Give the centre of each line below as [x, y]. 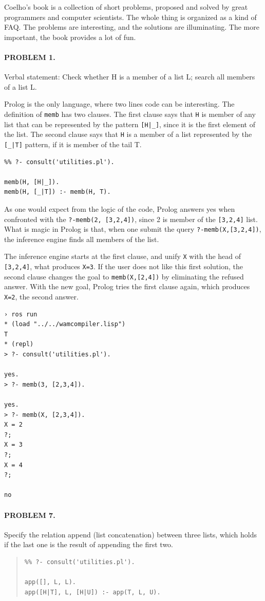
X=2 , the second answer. [41, 297]
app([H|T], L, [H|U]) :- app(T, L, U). [92, 592]
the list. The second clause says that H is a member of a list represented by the [128, 134]
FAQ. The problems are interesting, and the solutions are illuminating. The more [132, 27]
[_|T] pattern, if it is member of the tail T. [73, 144]
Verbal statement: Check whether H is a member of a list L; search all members [130, 77]
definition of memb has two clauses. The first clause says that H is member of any [130, 114]
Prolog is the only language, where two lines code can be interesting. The [119, 104]
